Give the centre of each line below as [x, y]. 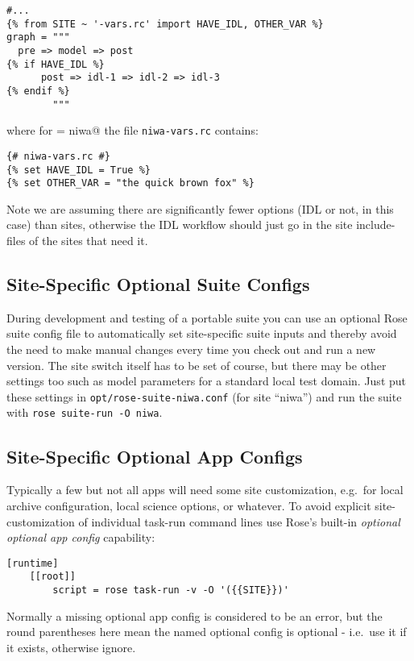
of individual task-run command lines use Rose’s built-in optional [239, 521]
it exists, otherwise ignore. [71, 647]
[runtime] [33, 563]
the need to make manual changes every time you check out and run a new [191, 349]
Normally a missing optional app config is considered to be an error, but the [195, 615]
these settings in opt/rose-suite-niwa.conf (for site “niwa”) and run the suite [204, 396]
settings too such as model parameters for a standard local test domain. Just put [207, 381]
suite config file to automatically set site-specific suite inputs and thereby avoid [202, 333]
